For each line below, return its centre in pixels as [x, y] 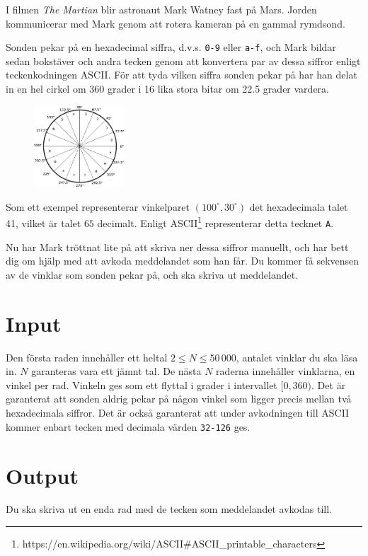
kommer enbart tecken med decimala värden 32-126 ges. [128, 426]
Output [42, 475]
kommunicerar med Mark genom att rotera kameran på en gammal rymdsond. [176, 23]
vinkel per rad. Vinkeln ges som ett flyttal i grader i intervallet [142, 384]
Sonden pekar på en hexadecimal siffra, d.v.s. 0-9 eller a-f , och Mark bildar [171, 47]
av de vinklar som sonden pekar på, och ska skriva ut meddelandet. [152, 274]
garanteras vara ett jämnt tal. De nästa [116, 371]
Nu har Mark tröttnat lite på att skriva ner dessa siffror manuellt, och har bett [177, 247]
